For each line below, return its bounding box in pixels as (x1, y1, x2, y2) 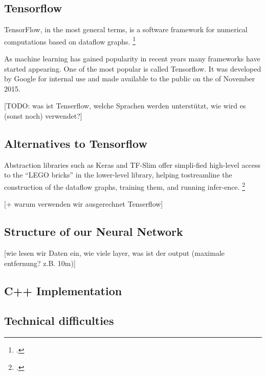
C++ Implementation (4, 282, 122, 298)
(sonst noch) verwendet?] (4, 111, 82, 121)
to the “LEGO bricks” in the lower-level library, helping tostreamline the (4, 169, 232, 180)
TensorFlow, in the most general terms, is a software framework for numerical (4, 24, 248, 35)
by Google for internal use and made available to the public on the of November (4, 73, 255, 84)
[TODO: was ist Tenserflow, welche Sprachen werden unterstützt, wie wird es (4, 100, 246, 111)
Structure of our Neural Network (4, 224, 183, 239)
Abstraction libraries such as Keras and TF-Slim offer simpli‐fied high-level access (4, 159, 261, 170)
